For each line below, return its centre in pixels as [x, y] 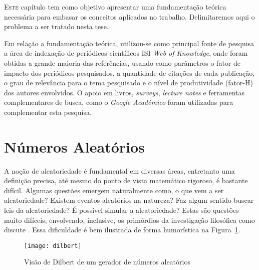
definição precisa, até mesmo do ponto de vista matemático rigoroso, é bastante [126, 180]
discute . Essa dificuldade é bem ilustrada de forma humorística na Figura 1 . [122, 230]
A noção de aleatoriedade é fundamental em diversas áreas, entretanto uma [119, 170]
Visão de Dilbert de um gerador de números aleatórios [107, 262]
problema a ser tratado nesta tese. [56, 26]
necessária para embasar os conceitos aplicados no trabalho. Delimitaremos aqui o [129, 16]
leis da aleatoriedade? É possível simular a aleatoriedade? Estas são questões [121, 210]
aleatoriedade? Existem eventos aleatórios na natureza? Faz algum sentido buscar [129, 200]
